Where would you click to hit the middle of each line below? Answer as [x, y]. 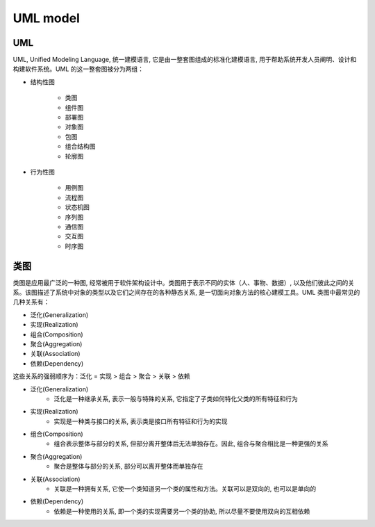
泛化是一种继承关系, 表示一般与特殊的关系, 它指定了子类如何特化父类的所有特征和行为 [176, 398]
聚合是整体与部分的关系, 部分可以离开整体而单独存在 [128, 467]
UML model [46, 18]
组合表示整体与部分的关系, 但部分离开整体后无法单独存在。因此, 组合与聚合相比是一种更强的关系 [191, 444]
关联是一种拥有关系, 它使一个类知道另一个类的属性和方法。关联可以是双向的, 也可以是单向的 [185, 489]
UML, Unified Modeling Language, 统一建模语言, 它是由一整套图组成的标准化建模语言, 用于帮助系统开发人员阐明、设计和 [185, 60]
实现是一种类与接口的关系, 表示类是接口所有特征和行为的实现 [141, 421]
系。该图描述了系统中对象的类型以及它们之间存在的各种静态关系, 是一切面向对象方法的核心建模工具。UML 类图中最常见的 [186, 292]
